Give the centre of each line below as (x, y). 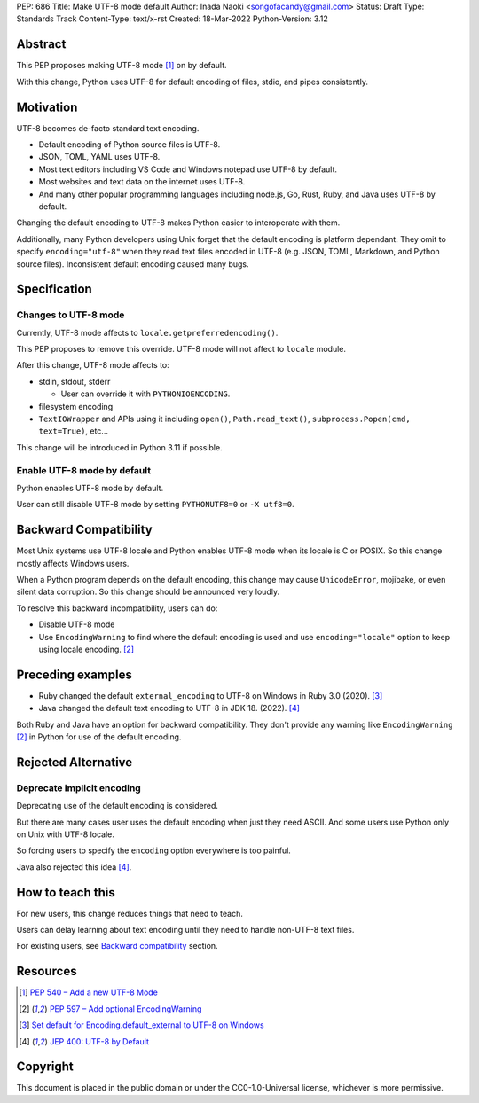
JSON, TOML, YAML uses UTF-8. (99, 157)
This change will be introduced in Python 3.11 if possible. (119, 447)
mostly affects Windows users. (73, 563)
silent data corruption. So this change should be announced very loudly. (148, 592)
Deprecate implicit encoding (79, 787)
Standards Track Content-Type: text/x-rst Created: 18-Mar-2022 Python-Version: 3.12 (172, 19)
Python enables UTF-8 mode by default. (90, 488)
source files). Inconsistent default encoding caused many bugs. (133, 264)
